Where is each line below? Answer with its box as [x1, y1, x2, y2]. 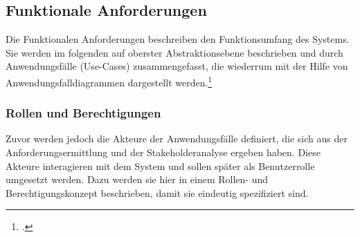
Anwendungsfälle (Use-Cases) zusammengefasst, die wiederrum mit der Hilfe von [6, 59, 348, 73]
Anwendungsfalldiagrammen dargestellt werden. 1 [6, 73, 213, 89]
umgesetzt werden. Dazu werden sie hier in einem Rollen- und [6, 172, 269, 187]
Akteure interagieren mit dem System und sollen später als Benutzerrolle [6, 158, 315, 173]
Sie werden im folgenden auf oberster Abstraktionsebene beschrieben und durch [6, 45, 343, 59]
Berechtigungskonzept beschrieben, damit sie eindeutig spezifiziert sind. [6, 185, 309, 200]
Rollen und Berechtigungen [6, 104, 161, 122]
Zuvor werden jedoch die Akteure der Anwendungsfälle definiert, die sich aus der [6, 131, 348, 146]
